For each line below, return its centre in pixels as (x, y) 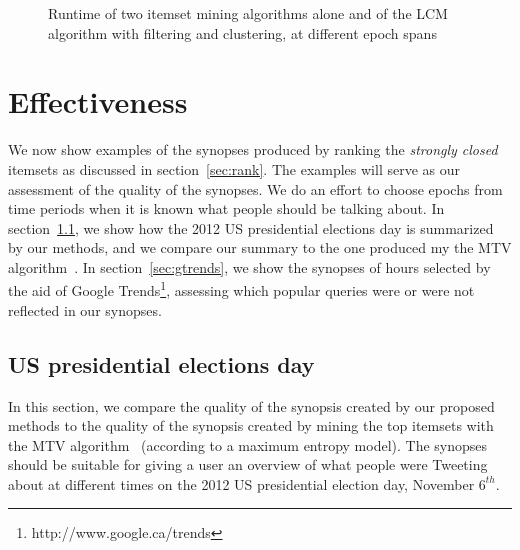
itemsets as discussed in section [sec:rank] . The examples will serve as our (234, 168)
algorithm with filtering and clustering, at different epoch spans (242, 32)
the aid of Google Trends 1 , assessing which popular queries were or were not (241, 289)
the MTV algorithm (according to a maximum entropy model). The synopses (248, 444)
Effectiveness (98, 101)
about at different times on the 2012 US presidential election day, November (241, 483)
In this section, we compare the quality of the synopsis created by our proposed (251, 405)
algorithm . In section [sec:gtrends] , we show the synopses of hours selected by (249, 266)
